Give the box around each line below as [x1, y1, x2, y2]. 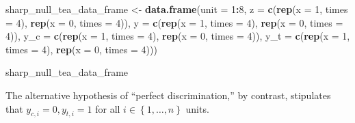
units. [185, 101, 209, 115]
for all [95, 101, 120, 115]
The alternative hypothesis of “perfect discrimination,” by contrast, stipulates [5, 87, 331, 102]
